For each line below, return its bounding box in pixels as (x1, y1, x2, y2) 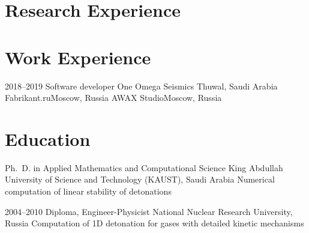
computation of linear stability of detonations (5, 185, 172, 197)
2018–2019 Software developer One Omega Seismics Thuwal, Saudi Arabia (5, 79, 278, 92)
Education (5, 126, 91, 151)
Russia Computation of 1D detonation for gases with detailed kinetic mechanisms (5, 217, 304, 229)
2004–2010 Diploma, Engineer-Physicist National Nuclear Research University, (5, 205, 293, 217)
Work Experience (5, 44, 151, 69)
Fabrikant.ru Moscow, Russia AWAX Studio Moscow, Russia (5, 91, 222, 104)
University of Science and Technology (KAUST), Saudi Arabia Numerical (5, 173, 275, 186)
